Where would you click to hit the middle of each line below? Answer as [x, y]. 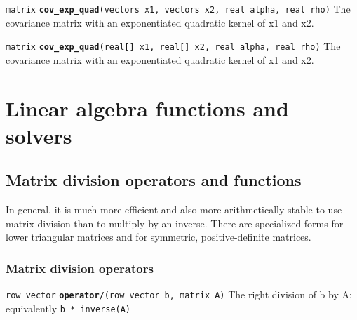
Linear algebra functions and [147, 108]
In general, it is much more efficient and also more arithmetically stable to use [174, 209]
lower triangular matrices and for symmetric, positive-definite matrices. [159, 237]
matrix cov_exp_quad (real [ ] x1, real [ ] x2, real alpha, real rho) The [173, 46]
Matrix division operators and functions [154, 180]
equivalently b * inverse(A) [68, 308]
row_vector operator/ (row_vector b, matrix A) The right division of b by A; [179, 294]
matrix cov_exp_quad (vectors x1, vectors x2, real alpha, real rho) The [178, 8]
